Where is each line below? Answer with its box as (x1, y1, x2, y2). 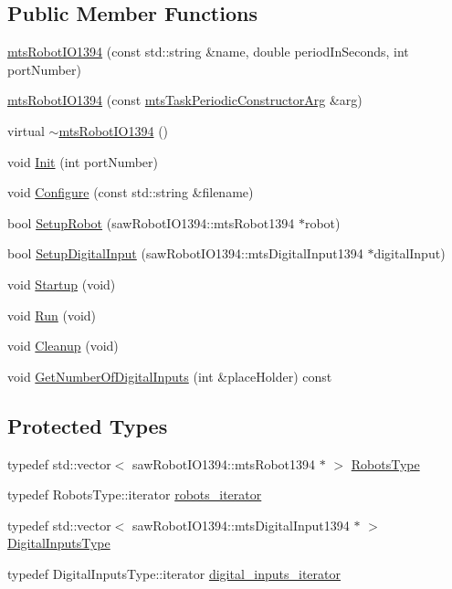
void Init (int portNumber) (7, 152, 159, 171)
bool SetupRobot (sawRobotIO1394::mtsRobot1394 (7, 213, 295, 232)
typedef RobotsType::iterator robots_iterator (7, 485, 262, 504)
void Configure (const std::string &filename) (7, 183, 254, 202)
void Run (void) (7, 305, 97, 324)
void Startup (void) (7, 274, 116, 293)
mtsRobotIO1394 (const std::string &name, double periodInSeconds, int (7, 42, 409, 61)
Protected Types (7, 411, 168, 439)
